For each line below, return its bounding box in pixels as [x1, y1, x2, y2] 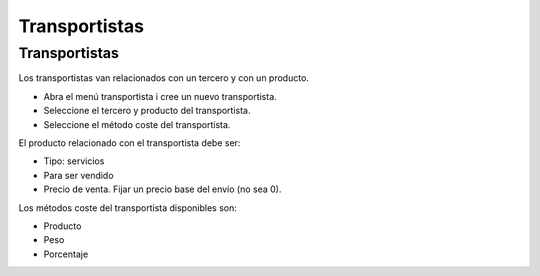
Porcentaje [43, 248, 89, 260]
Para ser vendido [43, 169, 114, 181]
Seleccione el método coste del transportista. [43, 118, 231, 130]
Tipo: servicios [43, 155, 105, 167]
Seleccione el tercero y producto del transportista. [43, 105, 251, 117]
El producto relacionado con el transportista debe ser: [18, 136, 241, 149]
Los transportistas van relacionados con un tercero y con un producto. [18, 72, 310, 84]
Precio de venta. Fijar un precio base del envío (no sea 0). [43, 183, 282, 195]
